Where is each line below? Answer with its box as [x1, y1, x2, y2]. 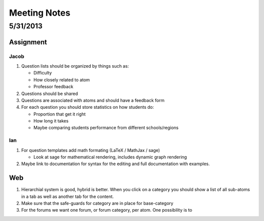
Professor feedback [33, 84, 73, 90]
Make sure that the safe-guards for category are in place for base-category [21, 200, 174, 206]
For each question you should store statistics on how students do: [21, 104, 154, 110]
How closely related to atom [33, 76, 90, 83]
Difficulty [33, 70, 52, 76]
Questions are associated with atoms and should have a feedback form [21, 97, 165, 103]
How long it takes [33, 118, 68, 124]
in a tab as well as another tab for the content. [21, 194, 114, 199]
